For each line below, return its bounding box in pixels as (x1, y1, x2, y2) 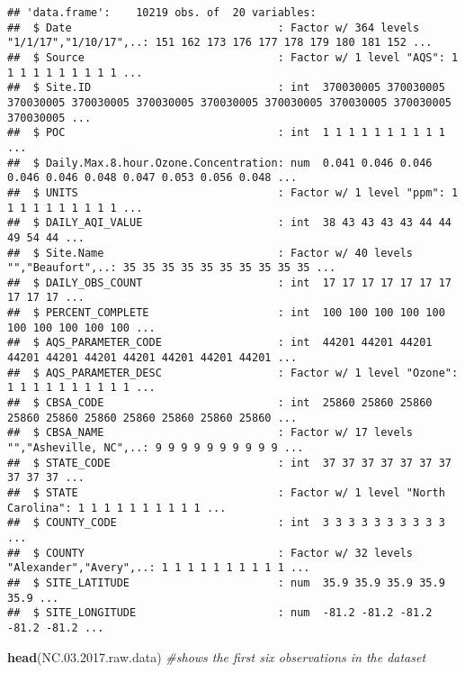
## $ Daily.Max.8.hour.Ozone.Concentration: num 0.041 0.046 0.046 (7, 156, 433, 169)
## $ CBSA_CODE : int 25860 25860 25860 (7, 396, 433, 410)
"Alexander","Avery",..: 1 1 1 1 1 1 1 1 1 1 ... (7, 561, 310, 575)
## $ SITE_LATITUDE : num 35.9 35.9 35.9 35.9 (7, 576, 445, 589)
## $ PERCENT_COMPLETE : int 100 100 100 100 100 (7, 306, 445, 320)
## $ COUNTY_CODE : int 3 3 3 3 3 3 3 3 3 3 (7, 516, 445, 530)
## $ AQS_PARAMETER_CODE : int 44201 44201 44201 (7, 336, 433, 350)
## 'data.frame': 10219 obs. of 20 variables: (7, 6, 317, 19)
